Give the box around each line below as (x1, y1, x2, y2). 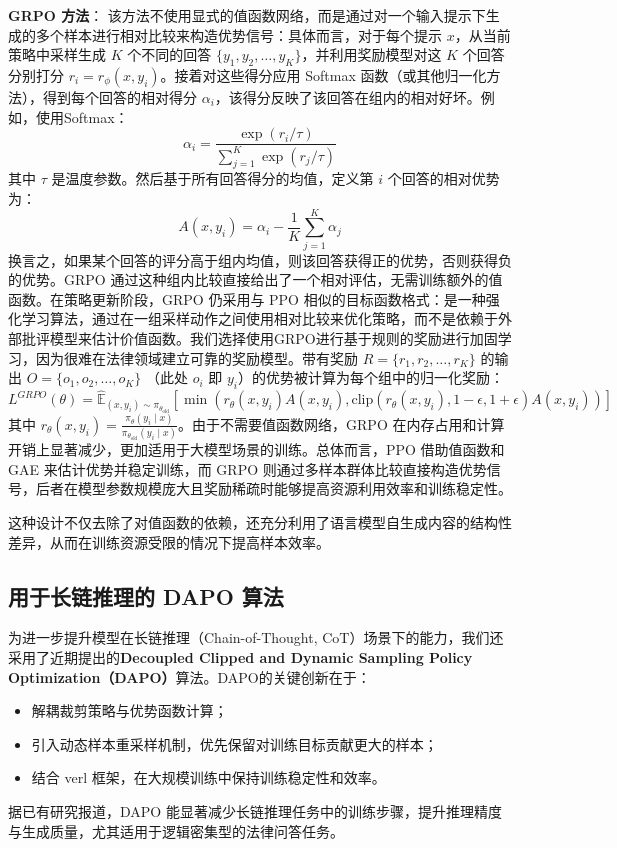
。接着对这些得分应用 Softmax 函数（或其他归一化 (160, 64, 487, 85)
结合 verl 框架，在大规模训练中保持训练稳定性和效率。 (31, 767, 386, 788)
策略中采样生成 (8, 44, 106, 65)
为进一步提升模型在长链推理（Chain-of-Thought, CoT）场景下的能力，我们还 (8, 627, 504, 648)
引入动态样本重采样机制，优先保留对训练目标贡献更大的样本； (31, 733, 438, 754)
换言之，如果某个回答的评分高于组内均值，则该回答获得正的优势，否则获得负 (8, 249, 512, 270)
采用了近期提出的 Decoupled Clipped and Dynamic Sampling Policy (8, 646, 473, 667)
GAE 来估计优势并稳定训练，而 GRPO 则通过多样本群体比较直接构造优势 (8, 458, 487, 479)
